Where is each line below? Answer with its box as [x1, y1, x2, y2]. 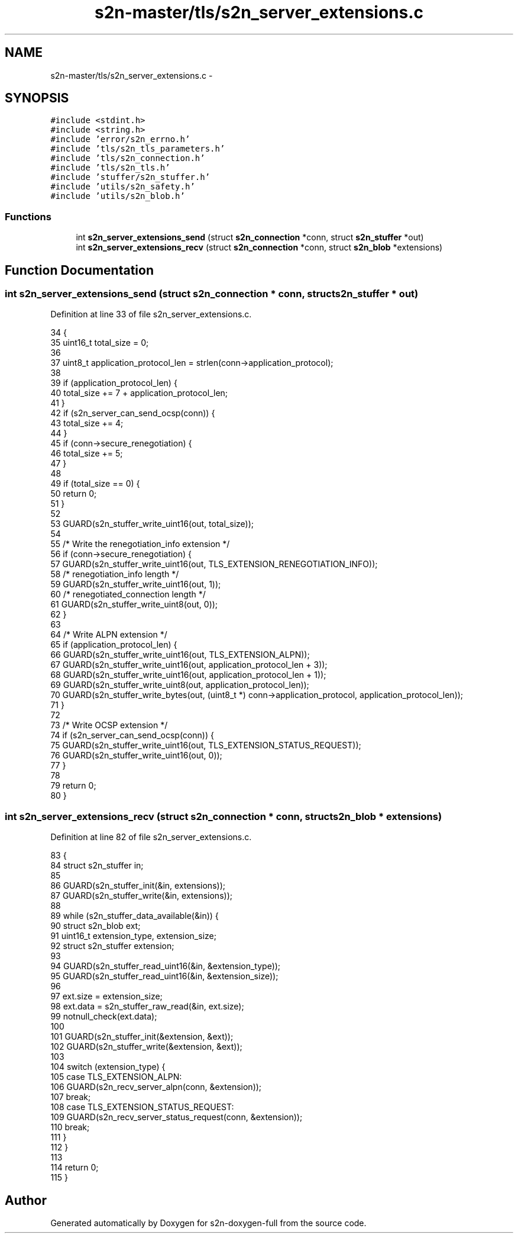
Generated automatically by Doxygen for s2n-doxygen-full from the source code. [50, 1218, 367, 1228]
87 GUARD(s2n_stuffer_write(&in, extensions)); [50, 890, 232, 901]
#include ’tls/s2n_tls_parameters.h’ [50, 144, 225, 154]
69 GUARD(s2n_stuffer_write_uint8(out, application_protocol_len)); [50, 680, 309, 690]
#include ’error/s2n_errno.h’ [50, 134, 190, 144]
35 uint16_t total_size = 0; [50, 337, 149, 348]
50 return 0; [50, 488, 97, 499]
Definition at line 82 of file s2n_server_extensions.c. [50, 832, 252, 843]
